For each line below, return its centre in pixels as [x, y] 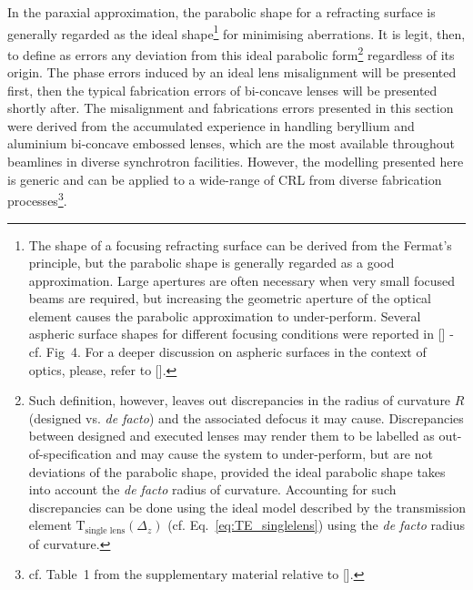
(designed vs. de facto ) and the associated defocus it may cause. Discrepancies [246, 417]
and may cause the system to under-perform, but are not [274, 454]
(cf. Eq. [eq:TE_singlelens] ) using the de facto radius [316, 525]
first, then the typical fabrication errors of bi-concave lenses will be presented [222, 90]
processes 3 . [37, 199]
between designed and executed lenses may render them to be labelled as [231, 436]
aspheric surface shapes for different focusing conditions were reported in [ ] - [241, 334]
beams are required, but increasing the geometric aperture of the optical [230, 298]
